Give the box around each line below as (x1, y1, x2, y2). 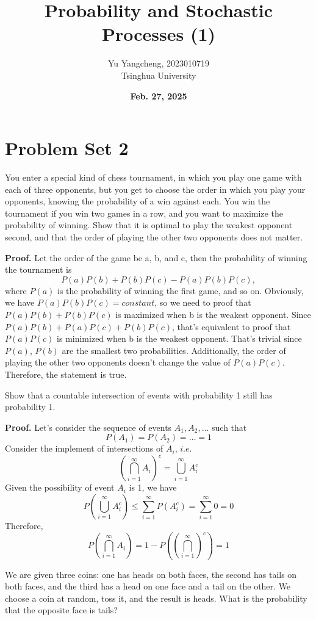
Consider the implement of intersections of (5, 442, 163, 455)
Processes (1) (101, 21, 216, 46)
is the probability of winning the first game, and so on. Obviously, (57, 284, 304, 297)
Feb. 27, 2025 (130, 89, 187, 102)
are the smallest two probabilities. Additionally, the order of (62, 344, 286, 356)
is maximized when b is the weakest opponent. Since (115, 308, 311, 320)
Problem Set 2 (5, 135, 129, 160)
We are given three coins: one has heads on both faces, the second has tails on (5, 568, 297, 580)
